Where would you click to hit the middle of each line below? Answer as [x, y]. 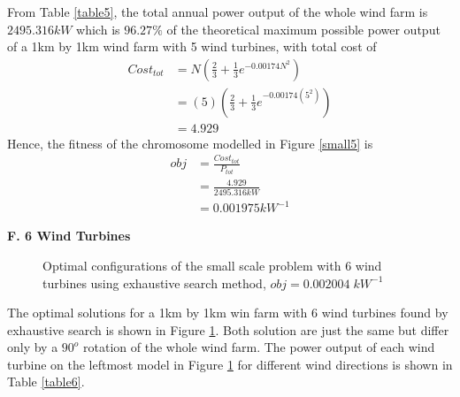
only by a [33, 347]
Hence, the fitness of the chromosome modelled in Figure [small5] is [190, 143]
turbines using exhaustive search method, [154, 282]
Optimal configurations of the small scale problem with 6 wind [212, 265]
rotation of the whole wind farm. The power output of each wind [259, 347]
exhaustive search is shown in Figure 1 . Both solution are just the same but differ [228, 329]
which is [98, 29]
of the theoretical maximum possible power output [303, 29]
